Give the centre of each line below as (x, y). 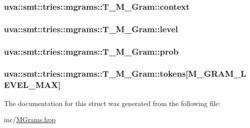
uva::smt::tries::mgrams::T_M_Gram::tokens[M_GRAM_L (125, 74)
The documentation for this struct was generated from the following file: (112, 103)
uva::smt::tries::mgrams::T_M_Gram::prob (91, 51)
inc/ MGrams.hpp (30, 119)
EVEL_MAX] (33, 85)
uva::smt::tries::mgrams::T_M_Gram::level (91, 29)
